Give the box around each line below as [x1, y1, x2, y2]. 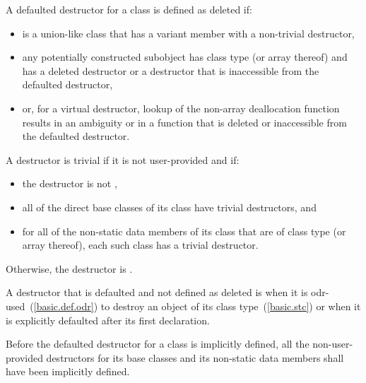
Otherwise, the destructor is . [6, 261, 133, 276]
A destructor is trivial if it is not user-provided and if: [6, 152, 240, 167]
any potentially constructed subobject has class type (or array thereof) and [22, 49, 348, 64]
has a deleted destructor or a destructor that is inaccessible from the [22, 63, 319, 78]
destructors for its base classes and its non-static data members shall [46, 350, 344, 365]
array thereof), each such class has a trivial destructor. [22, 237, 259, 252]
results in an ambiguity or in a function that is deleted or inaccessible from [22, 114, 347, 129]
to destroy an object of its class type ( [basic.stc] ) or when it [100, 298, 361, 313]
